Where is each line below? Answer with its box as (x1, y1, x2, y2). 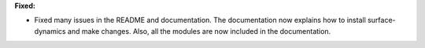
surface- (367, 16, 397, 25)
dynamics (34, 26, 66, 35)
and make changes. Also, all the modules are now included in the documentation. (67, 26, 331, 35)
